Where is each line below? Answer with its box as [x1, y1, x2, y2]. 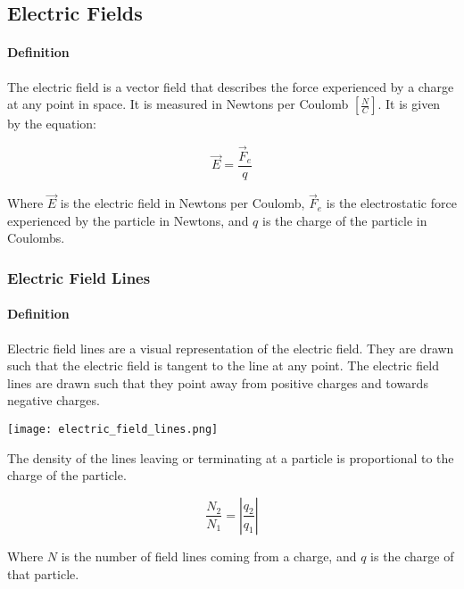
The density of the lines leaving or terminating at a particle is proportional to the [7, 448, 454, 467]
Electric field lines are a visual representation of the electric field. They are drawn [7, 338, 454, 357]
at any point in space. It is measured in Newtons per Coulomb [7, 95, 349, 113]
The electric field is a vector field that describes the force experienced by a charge [7, 77, 454, 95]
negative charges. [7, 391, 100, 410]
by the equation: [7, 114, 96, 133]
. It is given [377, 95, 441, 113]
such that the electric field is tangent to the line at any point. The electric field [7, 356, 439, 375]
